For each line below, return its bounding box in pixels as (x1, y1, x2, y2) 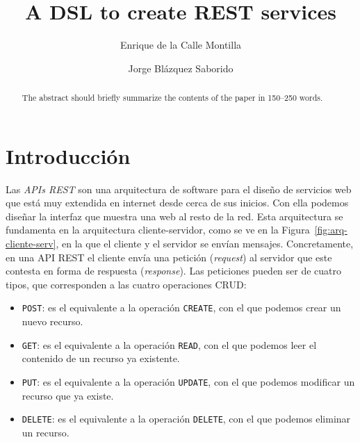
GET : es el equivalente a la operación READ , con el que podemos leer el (22, 337, 317, 352)
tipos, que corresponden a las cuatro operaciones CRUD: (6, 277, 247, 291)
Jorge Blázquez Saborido (128, 60, 234, 75)
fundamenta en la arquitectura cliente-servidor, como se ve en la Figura (6, 222, 310, 237)
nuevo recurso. (22, 314, 83, 329)
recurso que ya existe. (22, 388, 114, 402)
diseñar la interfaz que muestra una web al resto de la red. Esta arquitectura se (6, 208, 343, 223)
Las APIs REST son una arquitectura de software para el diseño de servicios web (6, 181, 352, 196)
